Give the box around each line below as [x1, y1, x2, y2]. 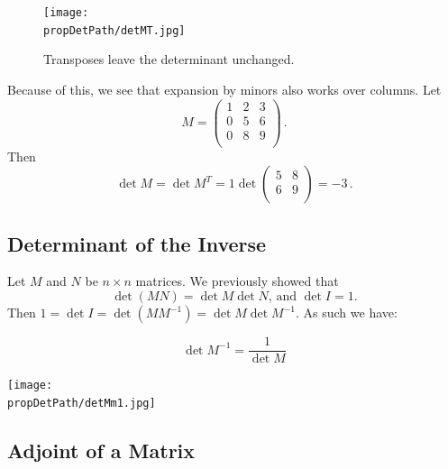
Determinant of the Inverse [7, 229, 267, 257]
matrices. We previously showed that [135, 271, 339, 290]
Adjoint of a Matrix [7, 436, 196, 464]
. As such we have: [295, 303, 398, 322]
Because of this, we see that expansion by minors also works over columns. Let [7, 79, 442, 98]
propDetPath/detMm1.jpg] [7, 396, 156, 409]
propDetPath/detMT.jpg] [43, 23, 186, 37]
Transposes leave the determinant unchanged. [43, 50, 295, 69]
